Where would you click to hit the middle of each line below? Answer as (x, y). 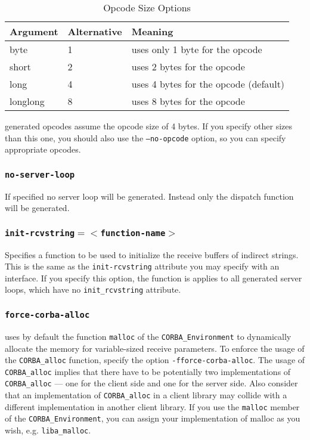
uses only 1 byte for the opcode (197, 49)
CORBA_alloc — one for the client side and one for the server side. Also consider (151, 383)
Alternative (95, 31)
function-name (133, 233)
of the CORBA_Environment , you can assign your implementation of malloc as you (153, 418)
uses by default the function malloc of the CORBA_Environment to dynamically (148, 336)
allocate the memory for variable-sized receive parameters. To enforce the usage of (155, 348)
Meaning (152, 31)
